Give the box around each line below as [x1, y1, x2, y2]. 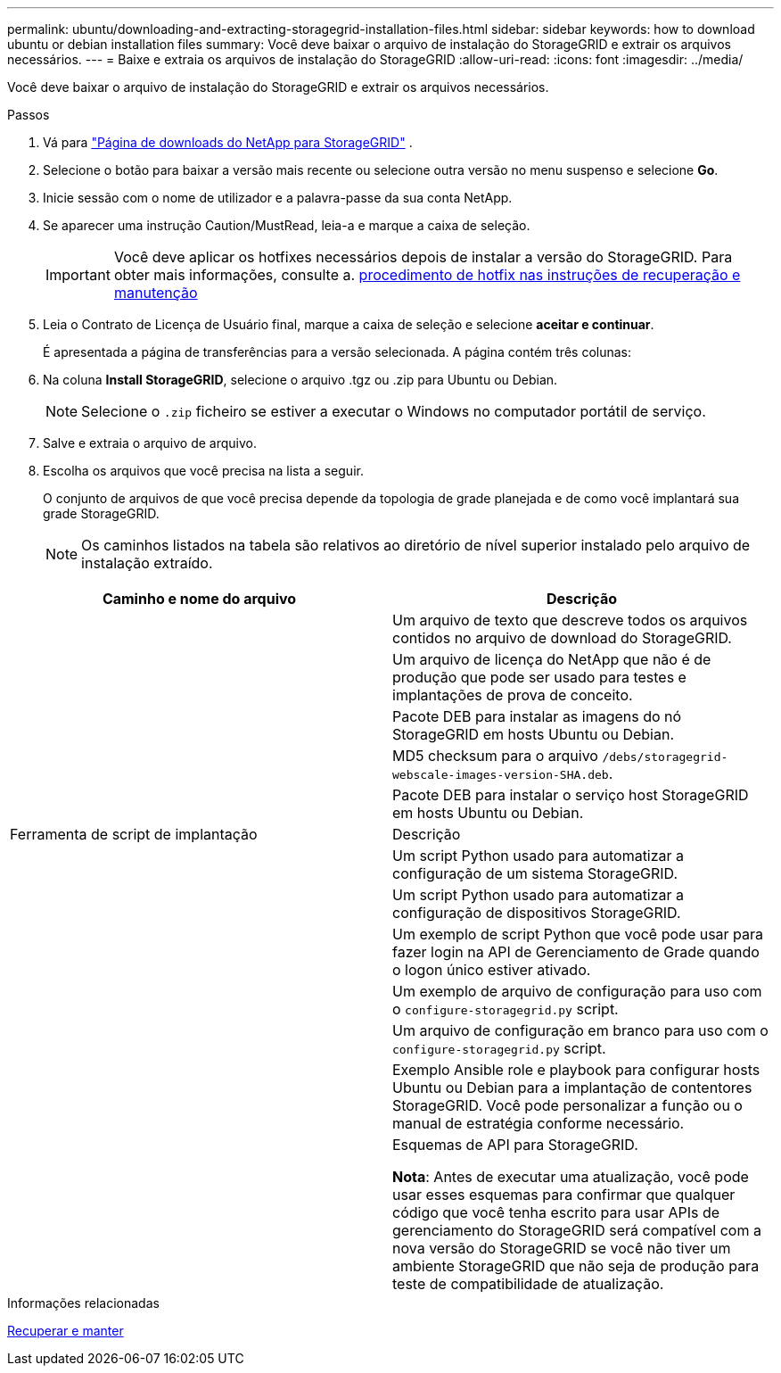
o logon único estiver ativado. [392, 961, 591, 979]
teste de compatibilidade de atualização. [392, 1275, 664, 1293]
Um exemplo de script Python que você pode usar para [392, 925, 764, 943]
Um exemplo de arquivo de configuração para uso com [392, 982, 762, 1000]
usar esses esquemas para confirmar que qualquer [392, 1186, 736, 1203]
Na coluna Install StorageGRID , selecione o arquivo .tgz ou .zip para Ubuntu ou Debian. [43, 372, 558, 387]
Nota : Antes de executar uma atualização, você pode [392, 1168, 749, 1186]
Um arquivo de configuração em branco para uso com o [392, 1021, 769, 1039]
